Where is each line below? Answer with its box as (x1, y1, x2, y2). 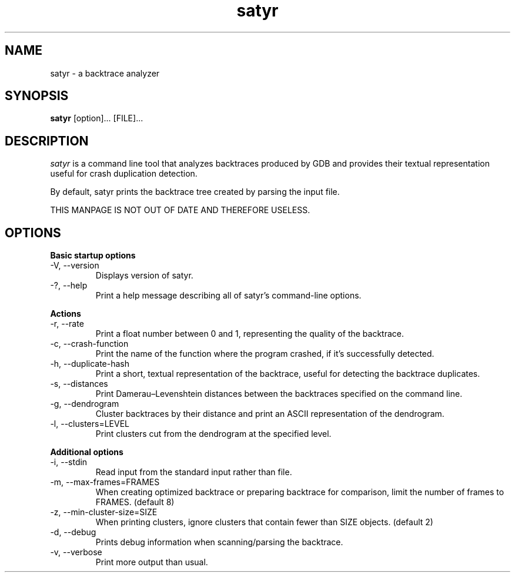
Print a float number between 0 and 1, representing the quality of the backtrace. (95, 329, 404, 339)
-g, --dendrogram (50, 399, 119, 409)
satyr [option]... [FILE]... (50, 113, 143, 124)
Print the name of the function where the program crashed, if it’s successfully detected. (95, 349, 434, 359)
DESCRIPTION (5, 133, 89, 148)
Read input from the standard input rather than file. (95, 467, 292, 477)
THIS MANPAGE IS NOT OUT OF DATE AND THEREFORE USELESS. (50, 205, 310, 215)
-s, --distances (50, 379, 108, 389)
